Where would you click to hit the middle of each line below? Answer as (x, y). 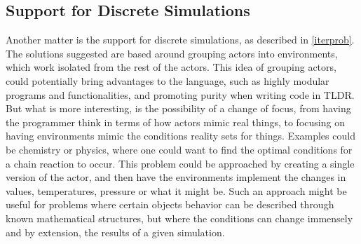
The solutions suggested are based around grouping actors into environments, (172, 53)
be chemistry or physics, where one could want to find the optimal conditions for (179, 149)
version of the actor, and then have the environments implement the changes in (176, 177)
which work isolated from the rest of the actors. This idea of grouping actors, (171, 67)
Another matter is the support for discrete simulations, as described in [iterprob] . (180, 40)
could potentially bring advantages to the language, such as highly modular (168, 80)
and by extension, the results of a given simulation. (115, 232)
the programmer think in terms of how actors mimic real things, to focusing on (175, 122)
